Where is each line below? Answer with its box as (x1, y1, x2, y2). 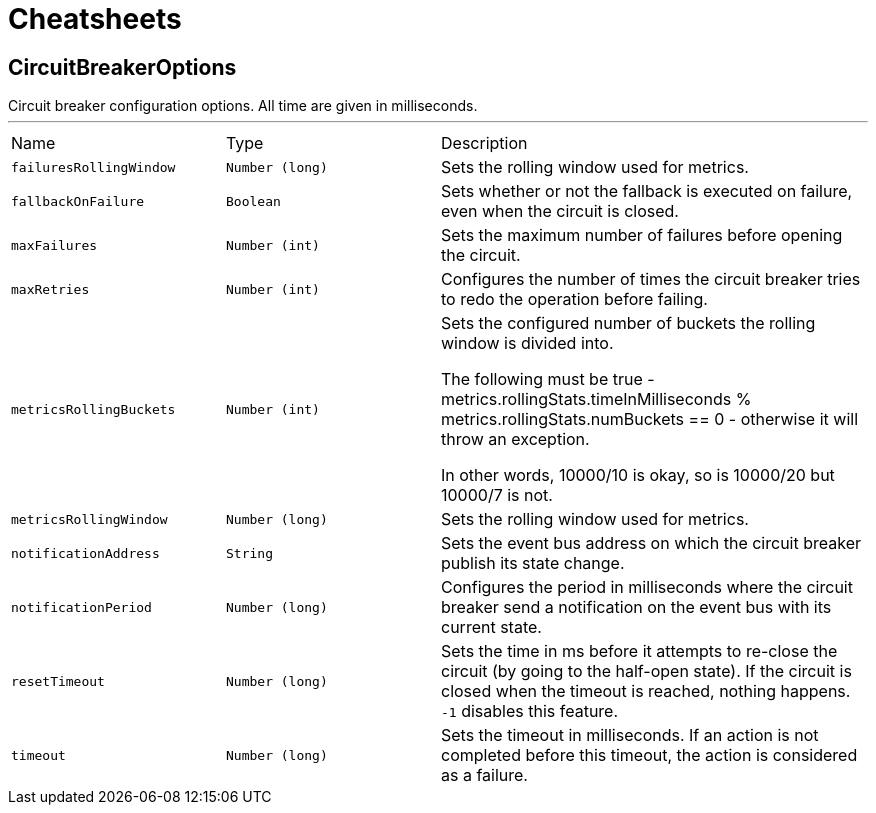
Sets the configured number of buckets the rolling (441, 313, 816, 334)
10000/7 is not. (441, 485, 553, 506)
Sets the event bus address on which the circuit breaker (441, 533, 861, 554)
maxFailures (11, 237, 98, 253)
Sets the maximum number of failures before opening (441, 225, 843, 246)
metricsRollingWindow (11, 511, 168, 527)
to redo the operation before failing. (441, 289, 708, 310)
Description (441, 133, 528, 154)
